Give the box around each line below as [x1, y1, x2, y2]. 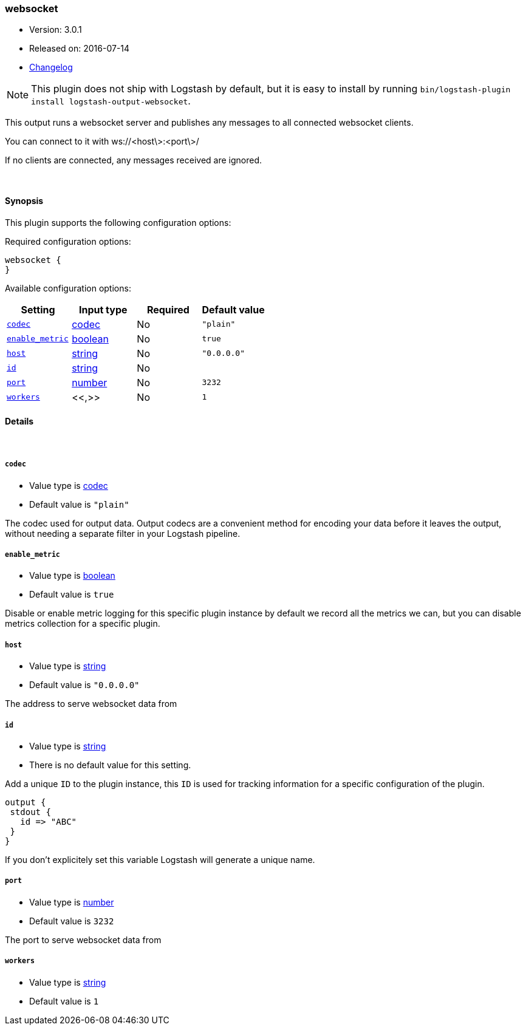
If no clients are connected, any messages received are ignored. [5, 155, 262, 166]
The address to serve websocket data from [5, 698, 177, 709]
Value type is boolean [29, 570, 115, 581]
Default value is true [29, 589, 114, 600]
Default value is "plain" [29, 499, 129, 510]
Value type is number [29, 896, 114, 907]
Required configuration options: [5, 236, 131, 247]
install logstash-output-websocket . [31, 95, 191, 107]
